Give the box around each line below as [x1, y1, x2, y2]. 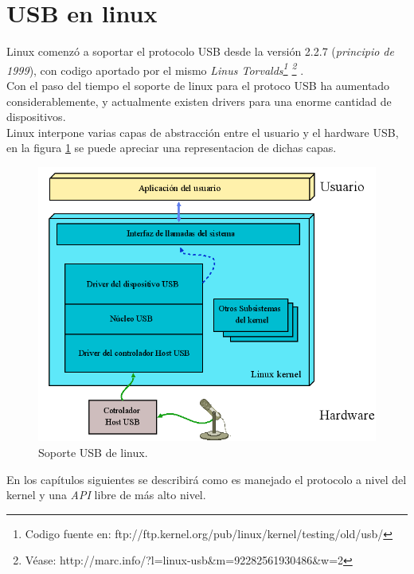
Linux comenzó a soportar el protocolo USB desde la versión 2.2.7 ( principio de [6, 43, 394, 60]
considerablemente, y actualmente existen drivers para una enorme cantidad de [6, 92, 392, 109]
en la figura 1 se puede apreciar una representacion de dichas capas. [6, 139, 337, 156]
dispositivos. [6, 108, 66, 125]
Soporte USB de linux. [38, 444, 148, 461]
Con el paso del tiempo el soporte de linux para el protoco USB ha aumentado [6, 76, 390, 93]
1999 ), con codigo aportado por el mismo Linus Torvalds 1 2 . [6, 59, 304, 78]
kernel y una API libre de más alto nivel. [6, 486, 206, 503]
